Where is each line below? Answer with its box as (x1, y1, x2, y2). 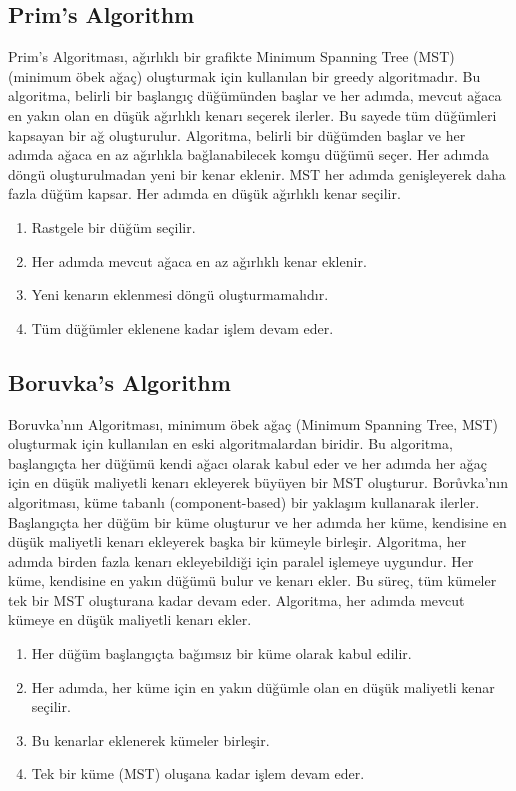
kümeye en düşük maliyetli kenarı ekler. (8, 609, 252, 630)
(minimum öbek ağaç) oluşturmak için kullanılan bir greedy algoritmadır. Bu (8, 65, 481, 86)
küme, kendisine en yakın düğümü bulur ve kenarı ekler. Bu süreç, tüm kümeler (8, 570, 497, 591)
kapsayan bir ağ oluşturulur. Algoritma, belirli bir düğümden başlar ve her (8, 124, 466, 145)
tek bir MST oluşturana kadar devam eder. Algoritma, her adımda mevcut (8, 589, 465, 610)
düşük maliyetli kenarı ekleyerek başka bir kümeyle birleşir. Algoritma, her (8, 531, 467, 552)
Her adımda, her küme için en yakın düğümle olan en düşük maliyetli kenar (31, 676, 495, 697)
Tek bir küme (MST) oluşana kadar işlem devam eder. (31, 763, 365, 784)
